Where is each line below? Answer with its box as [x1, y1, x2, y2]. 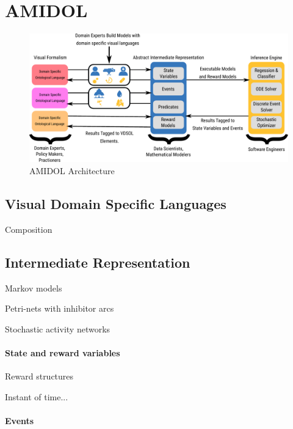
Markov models [5, 281, 62, 294]
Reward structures [5, 370, 74, 383]
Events [5, 414, 34, 427]
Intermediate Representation [5, 252, 190, 271]
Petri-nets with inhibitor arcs [5, 302, 114, 315]
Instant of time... [5, 390, 68, 403]
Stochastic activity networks [5, 322, 110, 335]
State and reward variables [5, 346, 120, 359]
